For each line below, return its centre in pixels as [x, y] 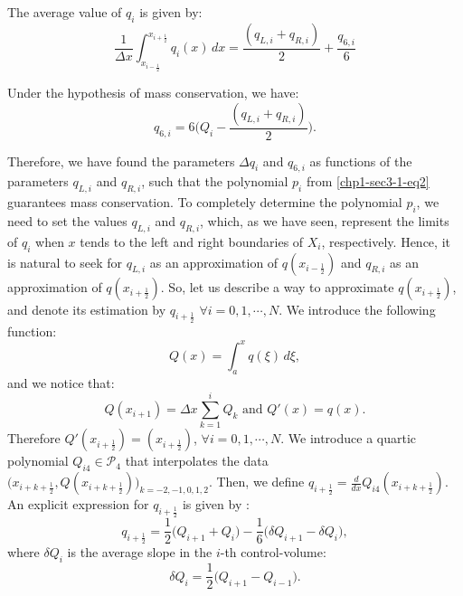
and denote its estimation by [87, 309]
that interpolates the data [197, 461]
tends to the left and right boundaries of [192, 241]
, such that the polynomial [215, 181]
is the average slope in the [140, 552]
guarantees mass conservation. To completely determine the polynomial [205, 202]
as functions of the [361, 161]
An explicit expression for [78, 504]
